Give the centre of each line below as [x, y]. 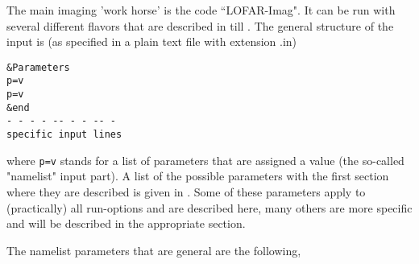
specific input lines [64, 135]
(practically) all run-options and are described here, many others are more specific [209, 207]
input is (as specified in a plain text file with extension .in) [152, 41]
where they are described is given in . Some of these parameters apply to [186, 191]
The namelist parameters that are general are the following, [154, 250]
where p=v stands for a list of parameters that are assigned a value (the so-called [205, 160]
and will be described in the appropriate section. [126, 223]
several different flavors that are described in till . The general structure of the [200, 25]
